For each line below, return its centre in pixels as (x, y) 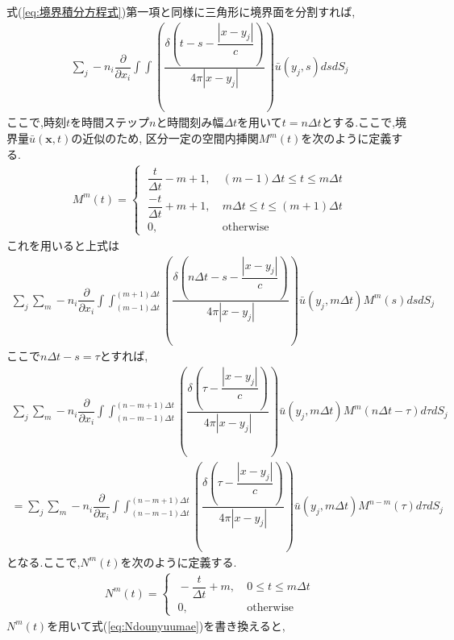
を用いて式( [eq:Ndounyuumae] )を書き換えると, (166, 625)
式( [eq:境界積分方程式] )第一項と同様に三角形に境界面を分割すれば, (181, 11)
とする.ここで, (358, 122)
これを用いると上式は (63, 245)
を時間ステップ (109, 122)
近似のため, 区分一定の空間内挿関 (171, 138)
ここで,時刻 (36, 122)
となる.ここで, (44, 561)
